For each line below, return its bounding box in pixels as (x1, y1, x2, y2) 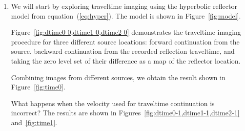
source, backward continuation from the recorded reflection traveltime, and (11, 46, 235, 56)
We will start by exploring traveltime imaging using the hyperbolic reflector (11, 1, 237, 11)
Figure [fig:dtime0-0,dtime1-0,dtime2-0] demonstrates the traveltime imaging (11, 27, 241, 37)
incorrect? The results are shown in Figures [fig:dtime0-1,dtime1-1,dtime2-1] (11, 108, 240, 118)
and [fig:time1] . (11, 117, 57, 127)
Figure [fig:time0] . (11, 82, 65, 92)
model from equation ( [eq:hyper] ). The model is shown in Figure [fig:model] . (11, 10, 241, 21)
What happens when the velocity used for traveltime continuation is (11, 98, 215, 108)
